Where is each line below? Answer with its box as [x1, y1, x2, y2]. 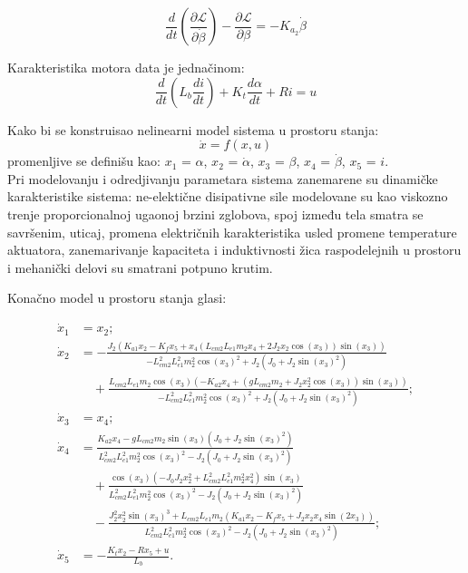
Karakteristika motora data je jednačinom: [7, 58, 245, 76]
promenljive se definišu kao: [7, 151, 161, 170]
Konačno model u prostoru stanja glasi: [7, 288, 227, 307]
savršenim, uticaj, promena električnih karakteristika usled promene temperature [7, 222, 457, 241]
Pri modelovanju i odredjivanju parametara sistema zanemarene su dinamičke [7, 169, 438, 188]
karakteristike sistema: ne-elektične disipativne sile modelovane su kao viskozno [7, 187, 448, 206]
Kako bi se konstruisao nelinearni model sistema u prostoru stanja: [7, 120, 379, 139]
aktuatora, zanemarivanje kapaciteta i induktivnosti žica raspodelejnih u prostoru [7, 240, 462, 259]
